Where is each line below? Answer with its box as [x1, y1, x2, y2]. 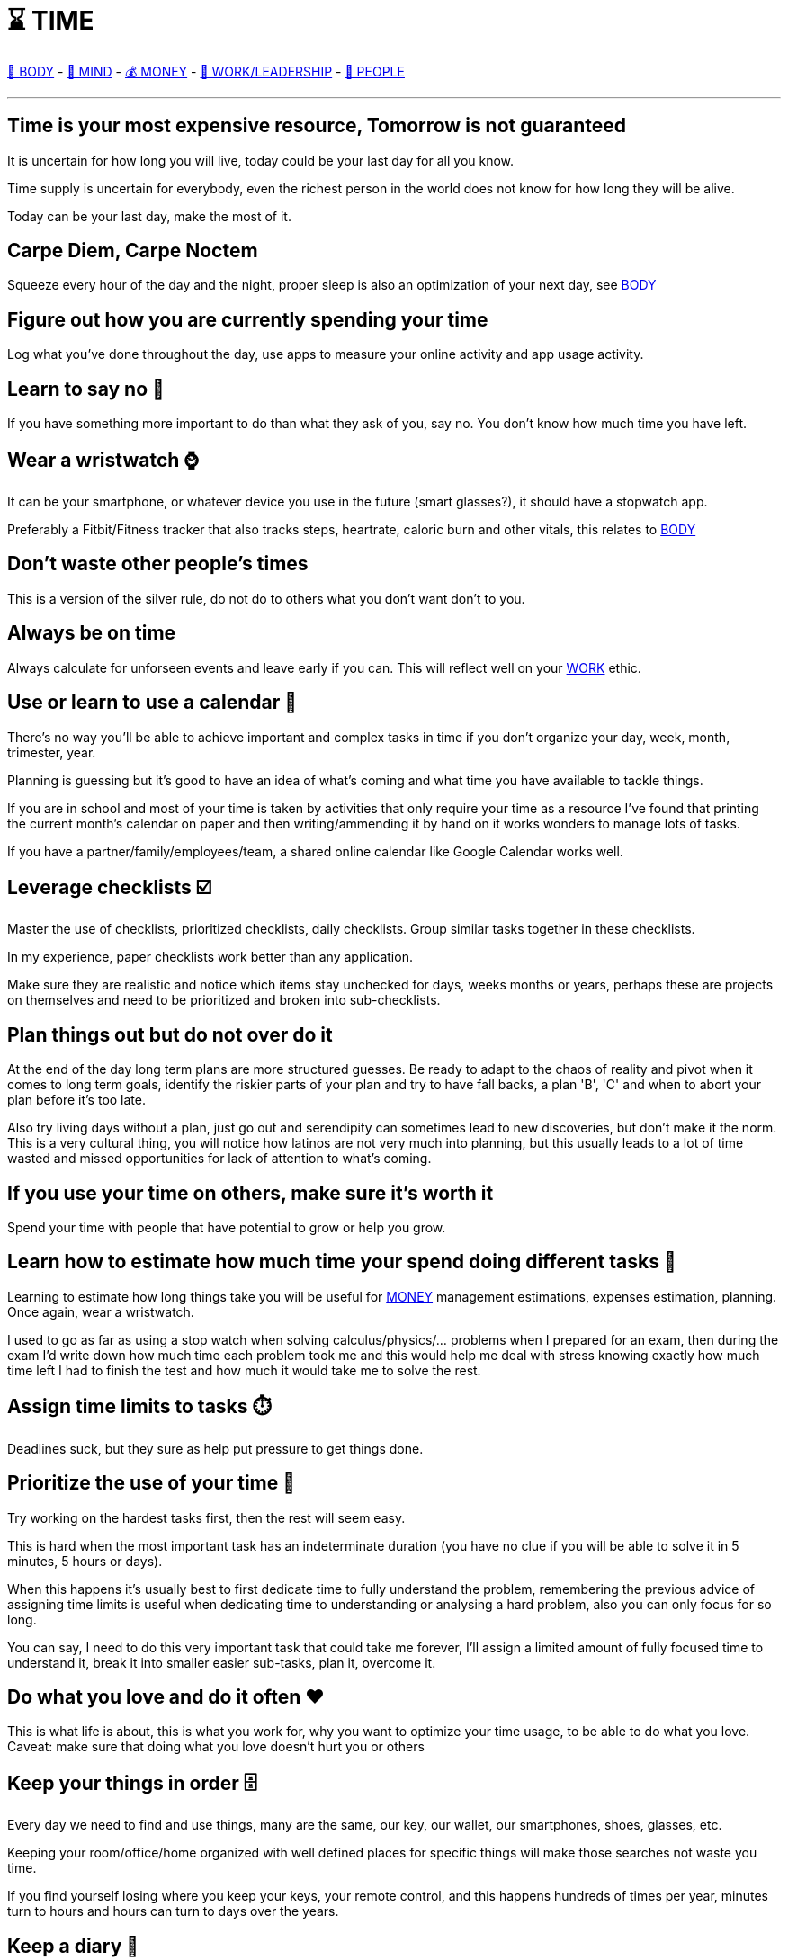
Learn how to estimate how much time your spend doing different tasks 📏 [7, 1250, 676, 1274]
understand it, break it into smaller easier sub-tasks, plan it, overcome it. [7, 1654, 436, 1670]
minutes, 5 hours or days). [7, 1553, 163, 1569]
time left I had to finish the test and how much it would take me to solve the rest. [7, 1362, 481, 1378]
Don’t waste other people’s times [7, 552, 309, 576]
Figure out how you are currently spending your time [7, 308, 488, 331]
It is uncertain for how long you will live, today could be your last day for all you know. [7, 152, 515, 168]
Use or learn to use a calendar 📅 [7, 691, 297, 714]
